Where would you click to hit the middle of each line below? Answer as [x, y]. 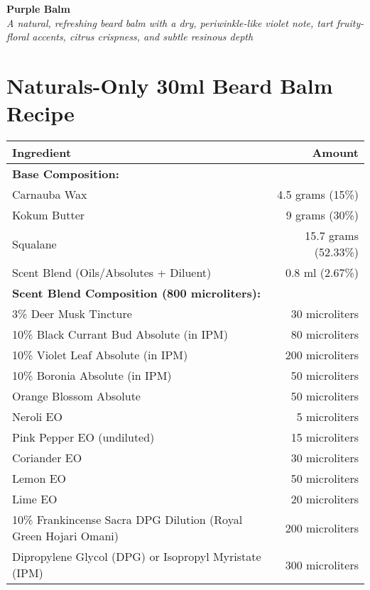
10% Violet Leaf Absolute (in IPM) [100, 355]
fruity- [350, 22]
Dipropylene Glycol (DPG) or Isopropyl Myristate [137, 557]
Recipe [40, 113]
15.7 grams [332, 236]
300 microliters [322, 564]
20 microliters [325, 499]
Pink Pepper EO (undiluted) [83, 437]
